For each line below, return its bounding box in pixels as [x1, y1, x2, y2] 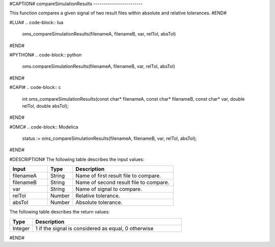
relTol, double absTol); [22, 103, 69, 109]
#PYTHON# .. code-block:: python [9, 51, 82, 58]
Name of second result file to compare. [75, 179, 170, 186]
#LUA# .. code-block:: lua [9, 19, 64, 25]
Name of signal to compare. [75, 186, 143, 193]
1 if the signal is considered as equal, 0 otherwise [35, 225, 154, 232]
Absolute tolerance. [75, 199, 123, 206]
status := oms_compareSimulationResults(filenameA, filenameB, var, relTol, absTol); [22, 135, 197, 142]
